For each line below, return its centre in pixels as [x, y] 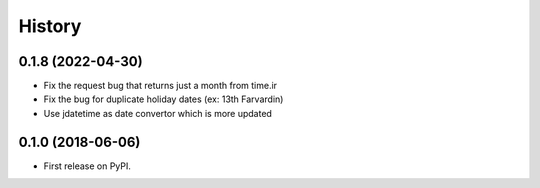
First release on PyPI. [87, 166]
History [50, 26]
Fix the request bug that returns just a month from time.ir [160, 86]
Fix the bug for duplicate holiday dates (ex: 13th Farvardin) [163, 99]
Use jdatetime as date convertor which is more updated [157, 113]
